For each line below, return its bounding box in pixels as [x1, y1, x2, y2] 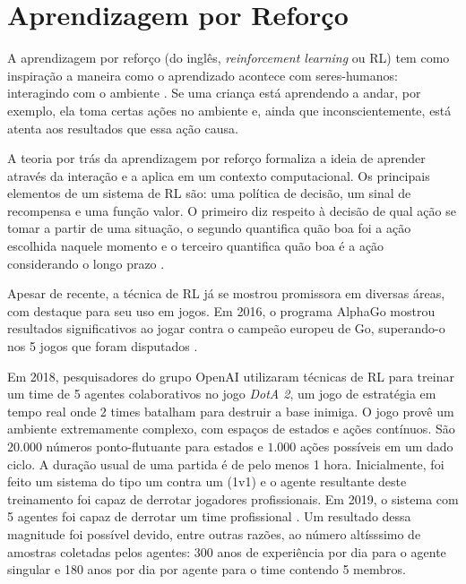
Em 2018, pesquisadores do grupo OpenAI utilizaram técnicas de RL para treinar [7, 366, 454, 385]
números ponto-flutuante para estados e [46, 437, 263, 455]
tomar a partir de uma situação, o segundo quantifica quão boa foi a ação [7, 219, 411, 237]
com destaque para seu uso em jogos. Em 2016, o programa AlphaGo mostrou [7, 301, 436, 320]
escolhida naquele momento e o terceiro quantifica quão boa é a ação [7, 236, 384, 255]
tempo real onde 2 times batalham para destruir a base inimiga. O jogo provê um [7, 401, 454, 420]
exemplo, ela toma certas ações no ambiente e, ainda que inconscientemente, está [7, 100, 452, 119]
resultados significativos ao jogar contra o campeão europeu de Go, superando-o [7, 319, 445, 338]
